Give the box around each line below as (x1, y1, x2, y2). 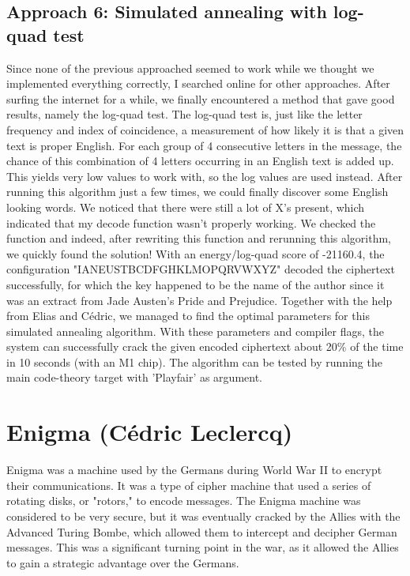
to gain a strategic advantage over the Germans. (6, 554, 239, 570)
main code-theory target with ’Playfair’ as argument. (6, 369, 263, 386)
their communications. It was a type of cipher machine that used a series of (6, 476, 371, 493)
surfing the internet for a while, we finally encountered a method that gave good (6, 90, 395, 107)
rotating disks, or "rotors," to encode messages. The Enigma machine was (6, 492, 361, 509)
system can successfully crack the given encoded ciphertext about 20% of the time (6, 338, 404, 355)
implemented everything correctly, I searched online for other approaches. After (6, 75, 390, 92)
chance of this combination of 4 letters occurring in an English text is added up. (6, 152, 394, 169)
